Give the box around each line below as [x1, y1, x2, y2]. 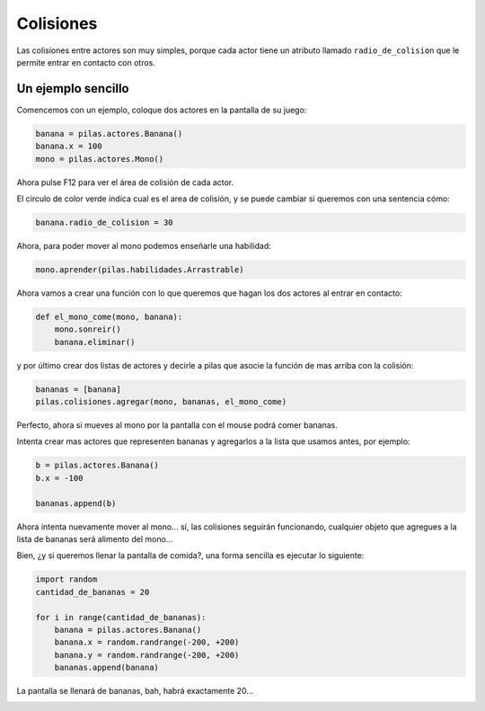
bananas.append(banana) [54, 662, 159, 673]
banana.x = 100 [35, 141, 102, 152]
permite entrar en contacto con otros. [16, 57, 156, 67]
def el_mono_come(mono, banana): [35, 311, 183, 322]
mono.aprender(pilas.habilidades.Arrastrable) [35, 264, 244, 274]
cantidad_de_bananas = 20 [35, 587, 150, 597]
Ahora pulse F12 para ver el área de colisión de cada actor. [16, 176, 234, 188]
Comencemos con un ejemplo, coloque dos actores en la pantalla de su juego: [16, 104, 307, 115]
